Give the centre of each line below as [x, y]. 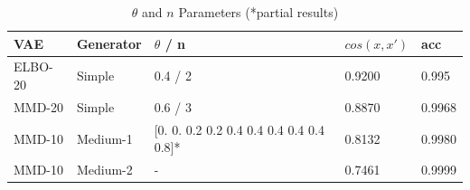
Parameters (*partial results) [258, 12]
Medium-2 [104, 170]
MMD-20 [39, 106]
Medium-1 [104, 138]
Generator [109, 43]
